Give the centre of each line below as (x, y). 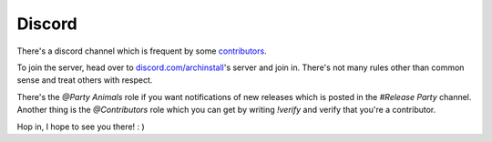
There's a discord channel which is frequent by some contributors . (142, 51)
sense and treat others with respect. (85, 80)
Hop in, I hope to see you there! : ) (81, 127)
